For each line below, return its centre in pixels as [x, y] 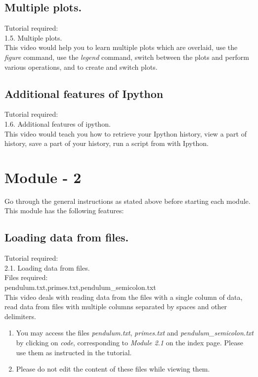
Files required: [26, 277]
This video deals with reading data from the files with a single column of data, [124, 297]
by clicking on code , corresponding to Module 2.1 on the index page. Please [129, 343]
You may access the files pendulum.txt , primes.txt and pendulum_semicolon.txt [135, 333]
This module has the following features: [64, 211]
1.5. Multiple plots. [33, 37]
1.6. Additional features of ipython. [58, 123]
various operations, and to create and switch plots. [81, 67]
